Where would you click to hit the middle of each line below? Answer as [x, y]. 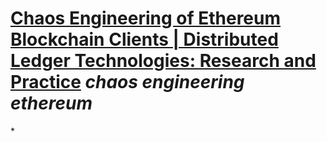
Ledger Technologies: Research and [163, 61]
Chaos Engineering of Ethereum [146, 18]
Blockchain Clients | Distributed [144, 39]
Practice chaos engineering [127, 82]
